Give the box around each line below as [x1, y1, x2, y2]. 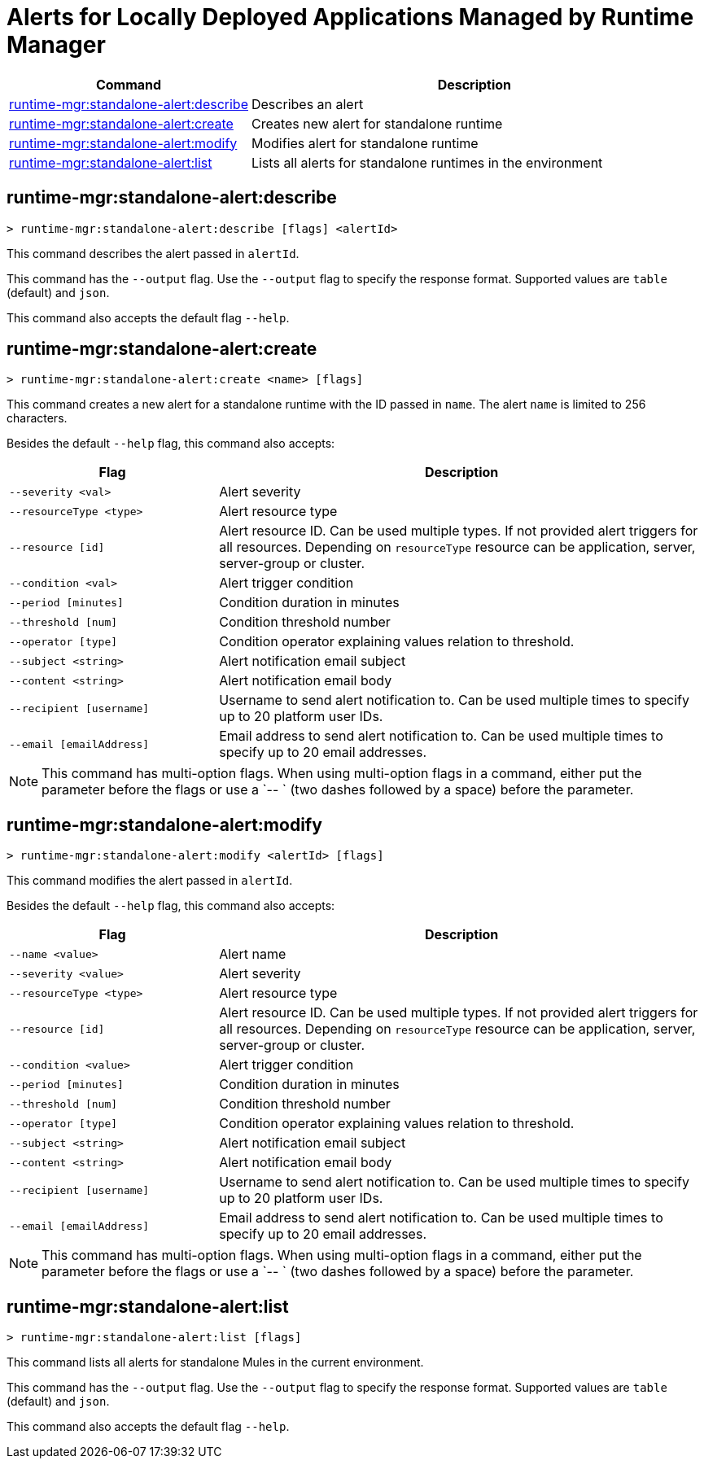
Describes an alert [251, 95, 364, 112]
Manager [7, 31, 106, 59]
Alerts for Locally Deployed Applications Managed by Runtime [7, 3, 694, 31]
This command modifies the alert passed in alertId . [7, 873, 293, 888]
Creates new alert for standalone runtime [251, 115, 503, 132]
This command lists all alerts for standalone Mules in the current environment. [7, 1355, 424, 1370]
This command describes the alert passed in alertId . [7, 246, 300, 260]
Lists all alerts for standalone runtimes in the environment [251, 154, 603, 171]
